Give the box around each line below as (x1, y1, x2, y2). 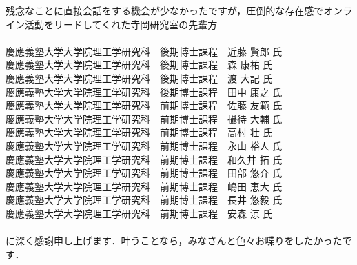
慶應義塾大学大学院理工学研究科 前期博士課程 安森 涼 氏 (6, 206, 273, 220)
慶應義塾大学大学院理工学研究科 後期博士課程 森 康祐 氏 (6, 57, 273, 72)
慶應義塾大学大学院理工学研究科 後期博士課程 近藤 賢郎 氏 (6, 43, 283, 58)
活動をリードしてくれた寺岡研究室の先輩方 (24, 17, 218, 31)
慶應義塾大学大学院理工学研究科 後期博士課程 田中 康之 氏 (6, 84, 283, 99)
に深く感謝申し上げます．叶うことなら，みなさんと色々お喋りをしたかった (6, 233, 343, 248)
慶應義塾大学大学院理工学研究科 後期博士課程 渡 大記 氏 (6, 70, 273, 85)
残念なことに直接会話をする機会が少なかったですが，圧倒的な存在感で (6, 3, 324, 17)
